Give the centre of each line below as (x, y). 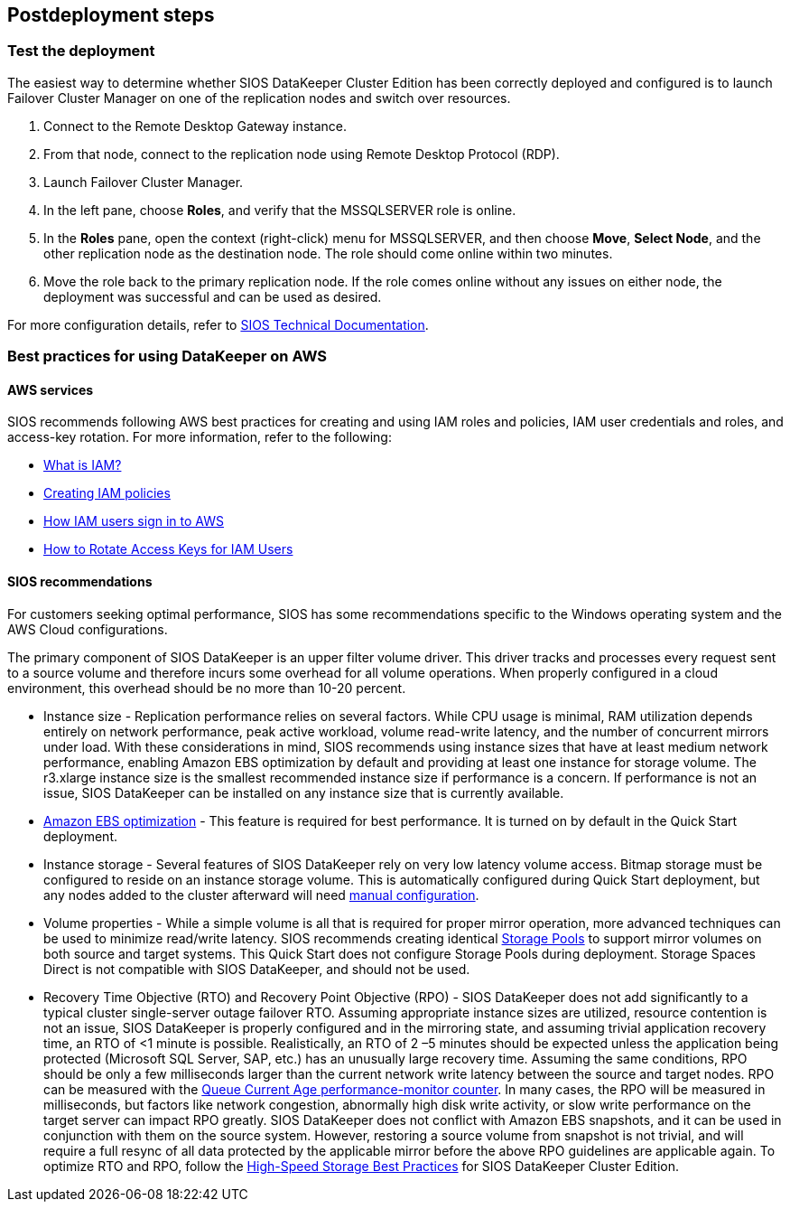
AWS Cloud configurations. (88, 629)
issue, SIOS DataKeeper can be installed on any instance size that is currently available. (304, 792)
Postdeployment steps (111, 15)
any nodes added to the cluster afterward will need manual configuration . (261, 895)
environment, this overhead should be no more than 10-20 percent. (207, 688)
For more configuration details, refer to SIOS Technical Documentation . (218, 324)
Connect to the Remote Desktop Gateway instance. (195, 126)
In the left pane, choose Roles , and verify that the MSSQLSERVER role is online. (280, 210)
